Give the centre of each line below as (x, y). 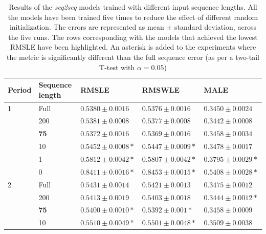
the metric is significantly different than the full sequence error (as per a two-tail (133, 57)
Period (20, 89)
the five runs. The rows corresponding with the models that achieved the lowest (133, 37)
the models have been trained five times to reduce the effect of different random (133, 17)
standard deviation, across (215, 27)
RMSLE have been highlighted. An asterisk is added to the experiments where (133, 47)
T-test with (117, 67)
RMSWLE (161, 89)
